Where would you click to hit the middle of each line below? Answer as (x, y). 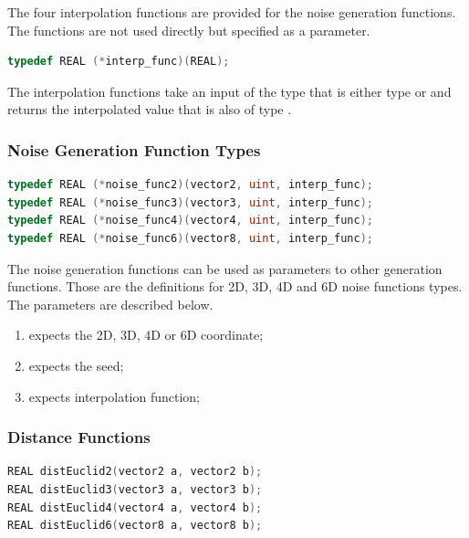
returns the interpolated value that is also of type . (150, 109)
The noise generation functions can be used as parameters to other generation (225, 268)
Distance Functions (79, 437)
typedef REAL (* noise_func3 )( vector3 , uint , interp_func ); (190, 202)
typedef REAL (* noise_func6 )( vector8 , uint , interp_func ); (190, 238)
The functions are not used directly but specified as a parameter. (189, 30)
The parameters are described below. (110, 304)
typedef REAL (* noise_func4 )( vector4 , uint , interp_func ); (190, 221)
